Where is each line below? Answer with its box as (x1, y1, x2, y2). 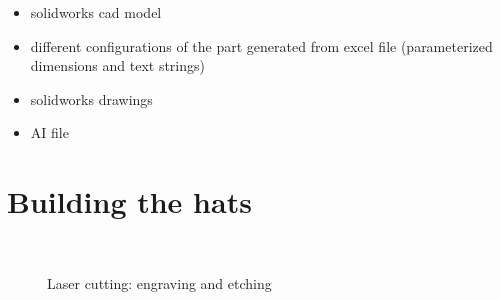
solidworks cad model (30, 2, 162, 22)
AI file (30, 122, 69, 143)
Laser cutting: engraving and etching (47, 272, 272, 293)
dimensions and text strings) (30, 55, 205, 76)
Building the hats (7, 181, 252, 222)
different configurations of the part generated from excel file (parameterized (30, 35, 493, 56)
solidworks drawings (30, 88, 153, 109)
